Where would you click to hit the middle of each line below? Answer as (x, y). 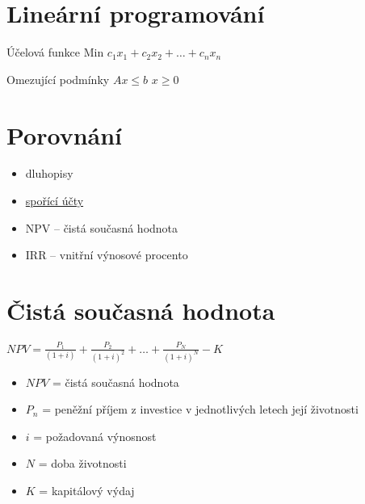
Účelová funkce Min (55, 52)
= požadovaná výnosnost (95, 436)
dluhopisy (49, 173)
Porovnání (65, 134)
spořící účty (55, 201)
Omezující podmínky (58, 79)
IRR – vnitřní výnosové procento (107, 255)
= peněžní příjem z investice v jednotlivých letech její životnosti (200, 409)
